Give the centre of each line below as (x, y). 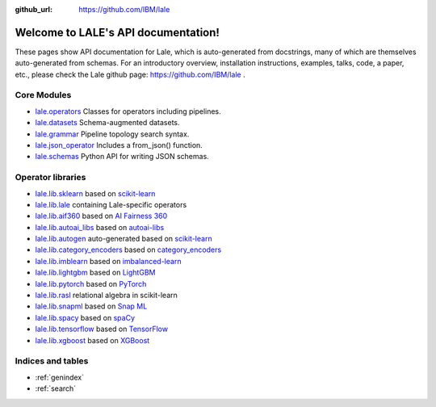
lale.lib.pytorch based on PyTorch (91, 283)
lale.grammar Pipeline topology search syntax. (112, 134)
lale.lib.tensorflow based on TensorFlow (102, 329)
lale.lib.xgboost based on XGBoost (92, 340)
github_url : (34, 9)
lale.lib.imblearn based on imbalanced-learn (108, 261)
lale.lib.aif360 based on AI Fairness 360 (101, 216)
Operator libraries (50, 178)
